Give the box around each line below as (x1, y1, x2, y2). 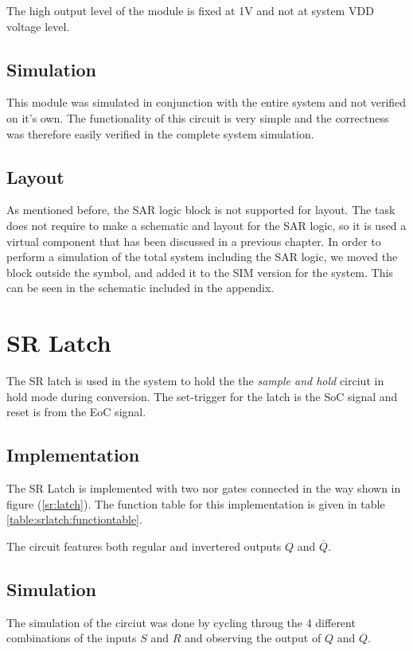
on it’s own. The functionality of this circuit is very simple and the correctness (6, 109, 389, 126)
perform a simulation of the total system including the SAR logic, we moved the (6, 248, 398, 265)
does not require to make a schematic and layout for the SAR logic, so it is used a (6, 216, 407, 233)
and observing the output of (184, 630, 321, 646)
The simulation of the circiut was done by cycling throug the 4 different (6, 614, 356, 630)
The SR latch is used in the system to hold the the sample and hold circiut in (6, 372, 384, 389)
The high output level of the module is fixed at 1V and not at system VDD (6, 2, 374, 18)
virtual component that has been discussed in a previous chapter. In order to (6, 232, 381, 249)
